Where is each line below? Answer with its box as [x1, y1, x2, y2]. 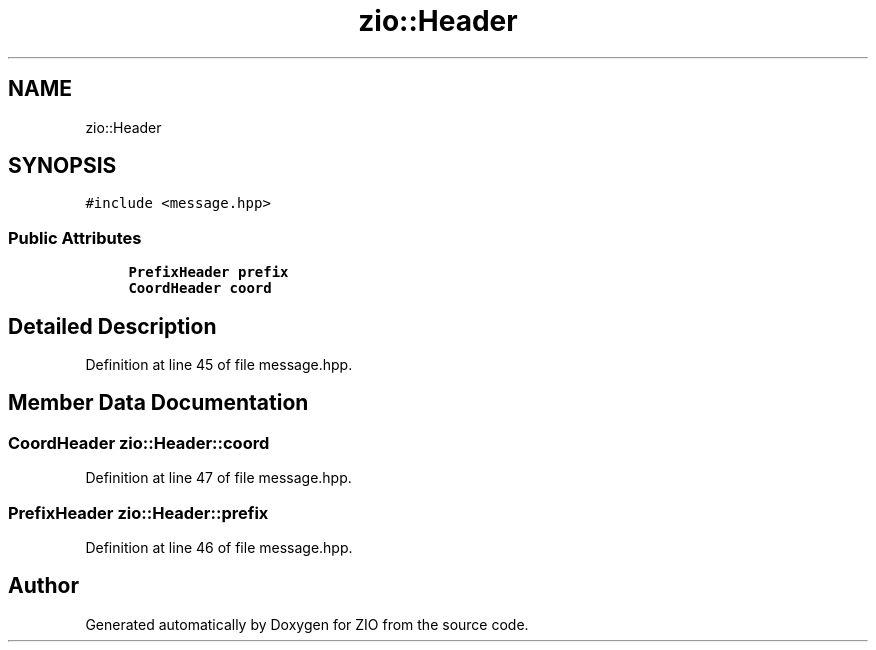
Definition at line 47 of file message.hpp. [85, 469, 352, 487]
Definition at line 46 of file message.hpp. [85, 539, 353, 556]
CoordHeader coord [128, 280, 272, 297]
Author [8, 573, 79, 599]
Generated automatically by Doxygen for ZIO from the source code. [85, 615, 529, 633]
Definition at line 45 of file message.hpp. [85, 356, 353, 374]
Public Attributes [8, 227, 142, 248]
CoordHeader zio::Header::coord [8, 432, 270, 453]
